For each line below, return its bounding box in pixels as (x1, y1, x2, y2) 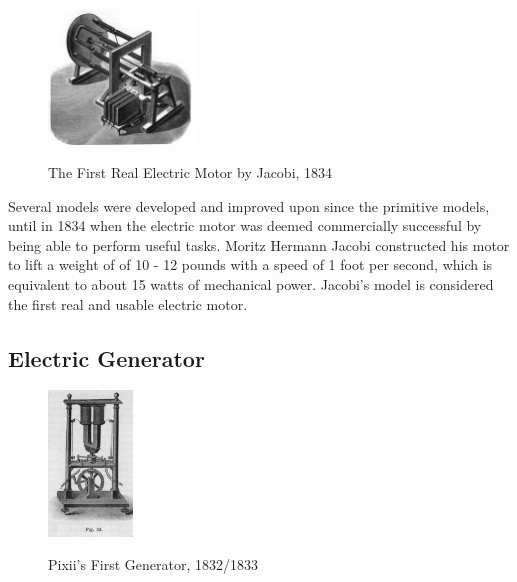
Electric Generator (8, 342, 205, 373)
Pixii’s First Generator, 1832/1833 (48, 554, 258, 575)
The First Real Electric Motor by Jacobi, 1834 (48, 162, 333, 183)
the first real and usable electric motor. (8, 293, 248, 314)
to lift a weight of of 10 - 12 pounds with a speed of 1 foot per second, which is (8, 254, 493, 275)
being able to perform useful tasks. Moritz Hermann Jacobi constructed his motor (8, 234, 510, 255)
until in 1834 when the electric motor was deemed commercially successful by (8, 215, 482, 236)
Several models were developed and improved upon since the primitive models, (8, 195, 490, 216)
